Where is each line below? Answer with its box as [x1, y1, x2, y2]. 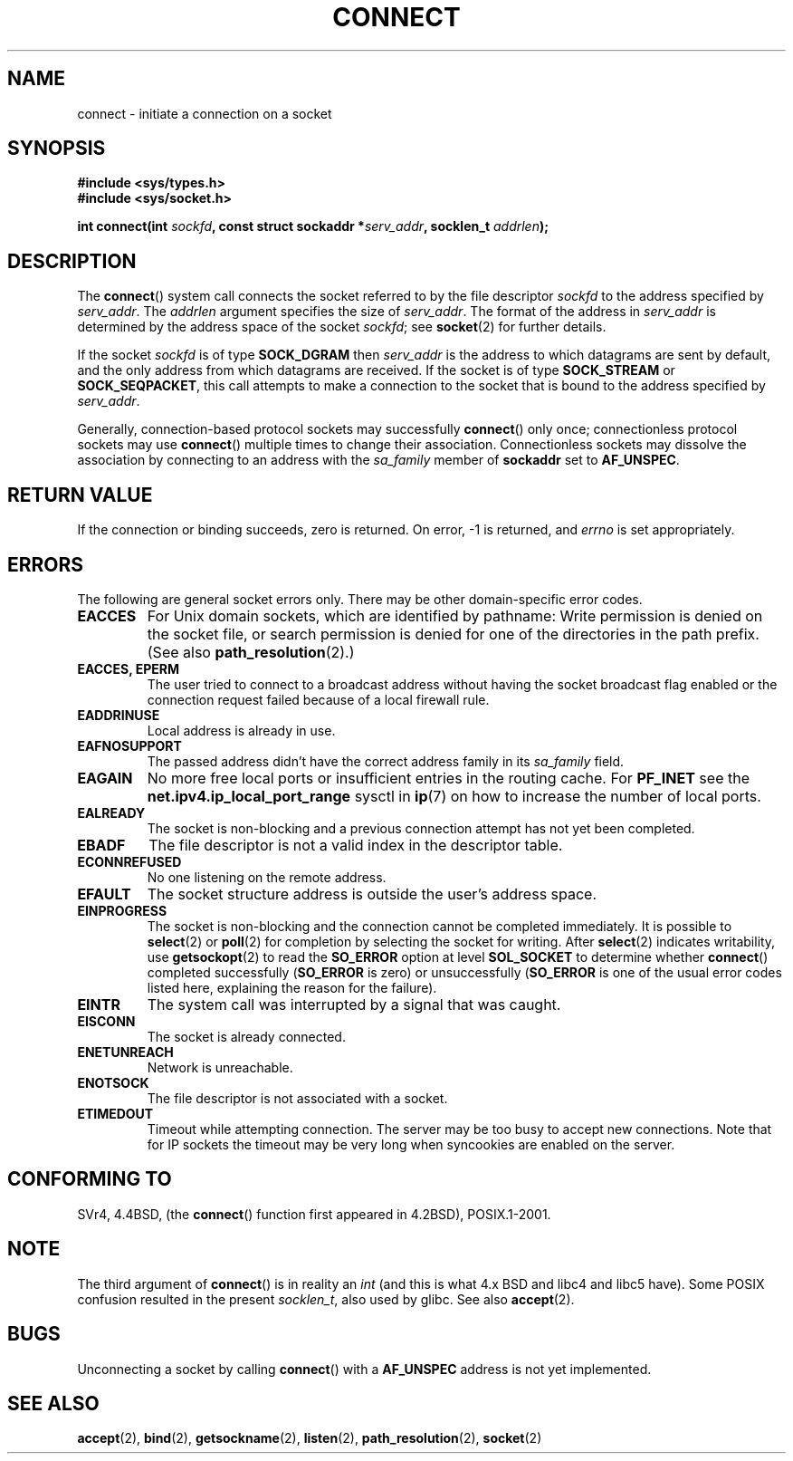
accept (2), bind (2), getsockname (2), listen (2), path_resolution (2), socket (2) [77, 1430, 542, 1447]
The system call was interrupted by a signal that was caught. [147, 995, 561, 1014]
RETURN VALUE [7, 483, 153, 506]
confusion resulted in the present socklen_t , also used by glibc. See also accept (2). [77, 1291, 575, 1307]
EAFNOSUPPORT [77, 737, 182, 754]
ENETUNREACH [77, 1043, 174, 1060]
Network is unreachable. [147, 1059, 293, 1075]
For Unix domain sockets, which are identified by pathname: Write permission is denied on [147, 606, 763, 625]
